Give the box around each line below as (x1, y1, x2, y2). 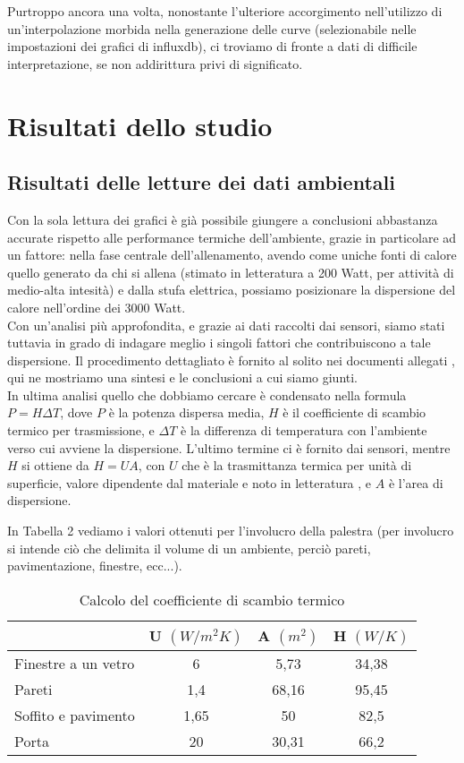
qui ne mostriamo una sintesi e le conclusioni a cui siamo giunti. (7, 368, 359, 387)
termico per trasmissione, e (7, 421, 155, 440)
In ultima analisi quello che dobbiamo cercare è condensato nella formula (7, 385, 407, 404)
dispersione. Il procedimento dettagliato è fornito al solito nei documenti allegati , (7, 350, 455, 369)
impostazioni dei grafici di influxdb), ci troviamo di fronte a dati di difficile (7, 37, 418, 56)
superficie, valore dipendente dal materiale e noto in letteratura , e (7, 473, 372, 492)
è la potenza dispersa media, (108, 403, 265, 422)
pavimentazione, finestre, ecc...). (7, 556, 182, 575)
